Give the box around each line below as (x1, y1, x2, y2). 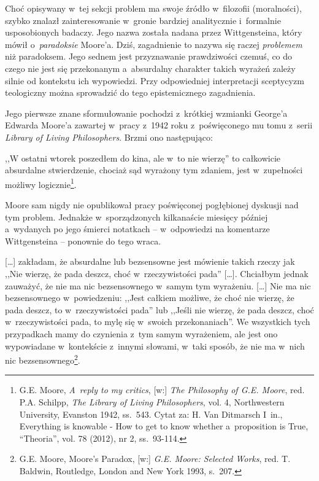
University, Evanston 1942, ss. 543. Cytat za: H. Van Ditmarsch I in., (19, 407, 283, 420)
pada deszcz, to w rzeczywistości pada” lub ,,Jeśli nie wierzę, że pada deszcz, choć (5, 303, 314, 316)
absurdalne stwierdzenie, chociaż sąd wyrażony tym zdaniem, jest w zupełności (5, 163, 303, 176)
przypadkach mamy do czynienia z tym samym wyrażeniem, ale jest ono (5, 327, 278, 340)
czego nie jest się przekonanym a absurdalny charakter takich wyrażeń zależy (5, 61, 296, 74)
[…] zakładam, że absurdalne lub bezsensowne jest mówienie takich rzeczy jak (5, 255, 295, 268)
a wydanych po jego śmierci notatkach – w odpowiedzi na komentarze (5, 222, 270, 235)
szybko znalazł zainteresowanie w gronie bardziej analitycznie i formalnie (5, 14, 281, 26)
